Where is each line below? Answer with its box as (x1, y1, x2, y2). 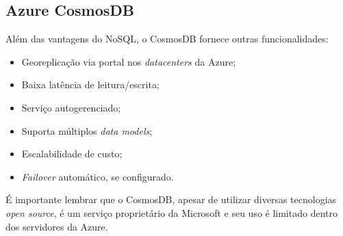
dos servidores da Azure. (5, 219, 108, 233)
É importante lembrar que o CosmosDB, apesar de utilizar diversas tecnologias (5, 192, 337, 207)
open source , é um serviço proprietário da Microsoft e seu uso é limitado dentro (5, 205, 338, 220)
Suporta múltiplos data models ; (21, 123, 153, 137)
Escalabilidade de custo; (21, 146, 123, 161)
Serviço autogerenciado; (21, 100, 121, 114)
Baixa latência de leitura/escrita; (21, 77, 160, 92)
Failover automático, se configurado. (21, 169, 174, 183)
